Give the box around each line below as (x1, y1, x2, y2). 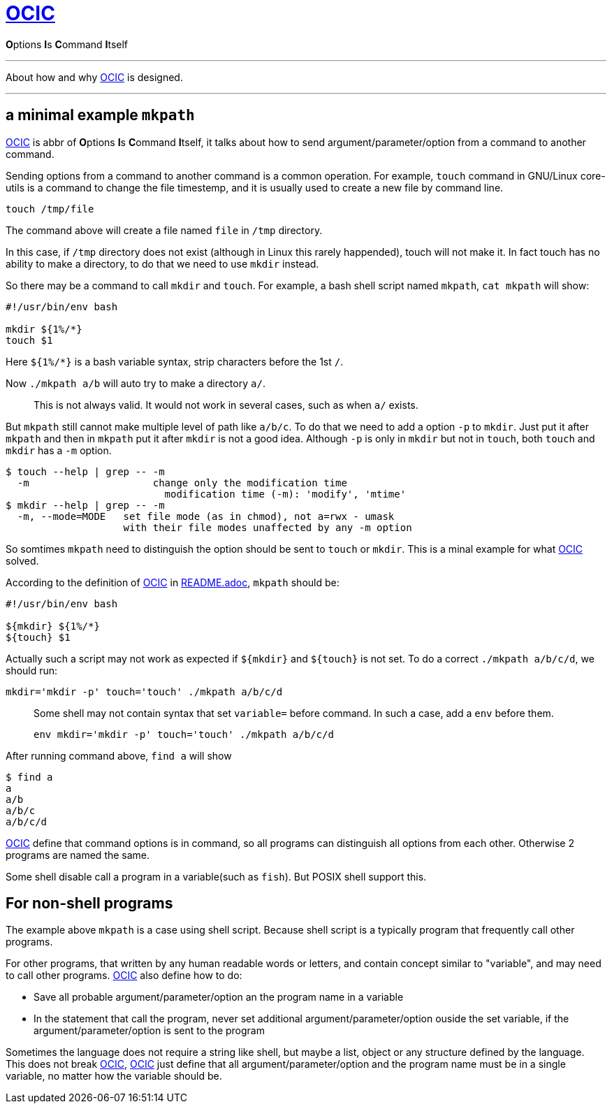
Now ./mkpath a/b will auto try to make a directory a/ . (6, 377, 265, 389)
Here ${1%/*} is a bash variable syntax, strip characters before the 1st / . (6, 355, 344, 368)
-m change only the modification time (17, 477, 347, 488)
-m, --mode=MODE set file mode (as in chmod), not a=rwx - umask (17, 510, 395, 522)
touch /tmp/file (6, 203, 94, 215)
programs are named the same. (6, 848, 150, 861)
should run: (6, 664, 58, 676)
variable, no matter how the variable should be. (6, 1070, 222, 1082)
